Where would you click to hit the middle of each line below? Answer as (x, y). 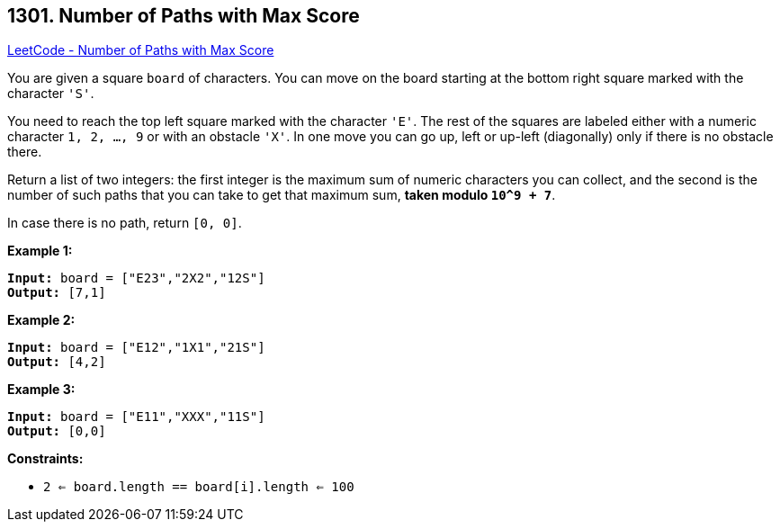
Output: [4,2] (57, 362)
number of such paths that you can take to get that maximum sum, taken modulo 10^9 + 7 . (282, 195)
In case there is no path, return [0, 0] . (125, 223)
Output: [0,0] (57, 431)
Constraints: (45, 459)
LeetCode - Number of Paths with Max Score (141, 50)
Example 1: (40, 251)
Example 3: (41, 390)
